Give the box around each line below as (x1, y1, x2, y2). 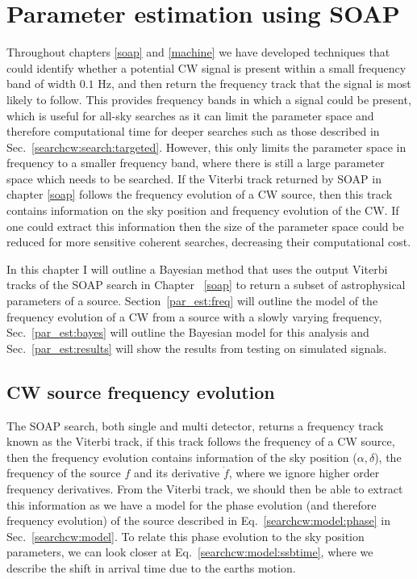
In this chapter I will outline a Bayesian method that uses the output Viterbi (6, 260, 388, 277)
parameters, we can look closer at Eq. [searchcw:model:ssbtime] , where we (6, 543, 373, 560)
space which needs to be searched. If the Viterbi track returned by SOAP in (6, 170, 382, 187)
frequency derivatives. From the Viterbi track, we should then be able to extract (6, 480, 403, 497)
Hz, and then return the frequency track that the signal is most (98, 75, 411, 92)
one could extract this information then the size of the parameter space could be (6, 217, 404, 234)
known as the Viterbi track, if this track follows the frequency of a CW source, (6, 433, 395, 450)
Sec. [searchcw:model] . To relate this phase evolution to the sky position (6, 527, 365, 544)
